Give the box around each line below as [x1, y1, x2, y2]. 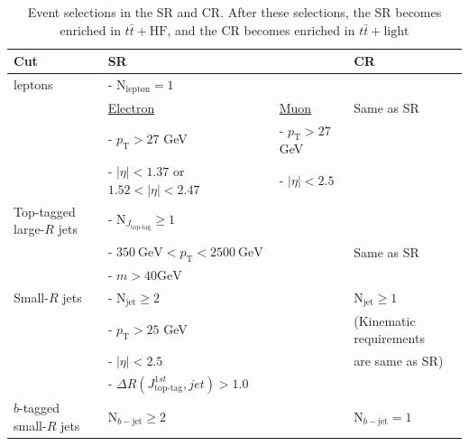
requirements [354, 329, 425, 348]
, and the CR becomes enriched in [167, 20, 355, 39]
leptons [14, 75, 53, 94]
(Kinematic [354, 311, 416, 330]
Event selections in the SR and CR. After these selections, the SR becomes [27, 3, 442, 21]
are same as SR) [354, 351, 444, 370]
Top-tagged [14, 201, 76, 220]
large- [14, 219, 45, 238]
